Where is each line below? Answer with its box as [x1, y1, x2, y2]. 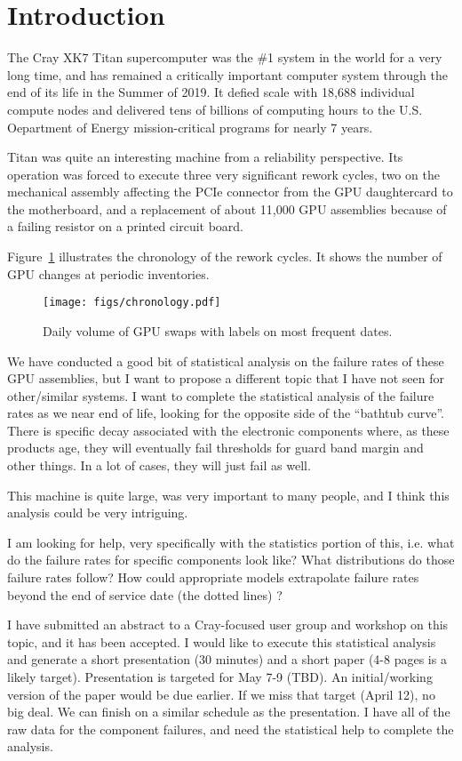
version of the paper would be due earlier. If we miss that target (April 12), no [7, 685, 435, 703]
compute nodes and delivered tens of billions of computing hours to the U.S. [7, 100, 423, 118]
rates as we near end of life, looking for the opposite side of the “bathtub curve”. [7, 404, 445, 422]
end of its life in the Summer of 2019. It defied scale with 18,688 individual [7, 83, 415, 101]
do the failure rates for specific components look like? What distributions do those [7, 550, 455, 569]
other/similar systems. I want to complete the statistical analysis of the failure [7, 386, 434, 405]
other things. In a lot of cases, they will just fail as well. [7, 456, 311, 475]
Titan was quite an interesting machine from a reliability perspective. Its [7, 148, 403, 166]
